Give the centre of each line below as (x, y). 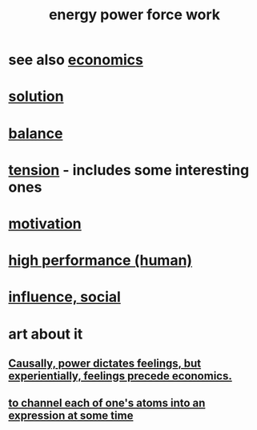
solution (36, 97)
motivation (45, 223)
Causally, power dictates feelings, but (105, 363)
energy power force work (135, 15)
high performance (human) (100, 260)
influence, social (65, 297)
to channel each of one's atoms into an (107, 403)
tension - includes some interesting (129, 170)
